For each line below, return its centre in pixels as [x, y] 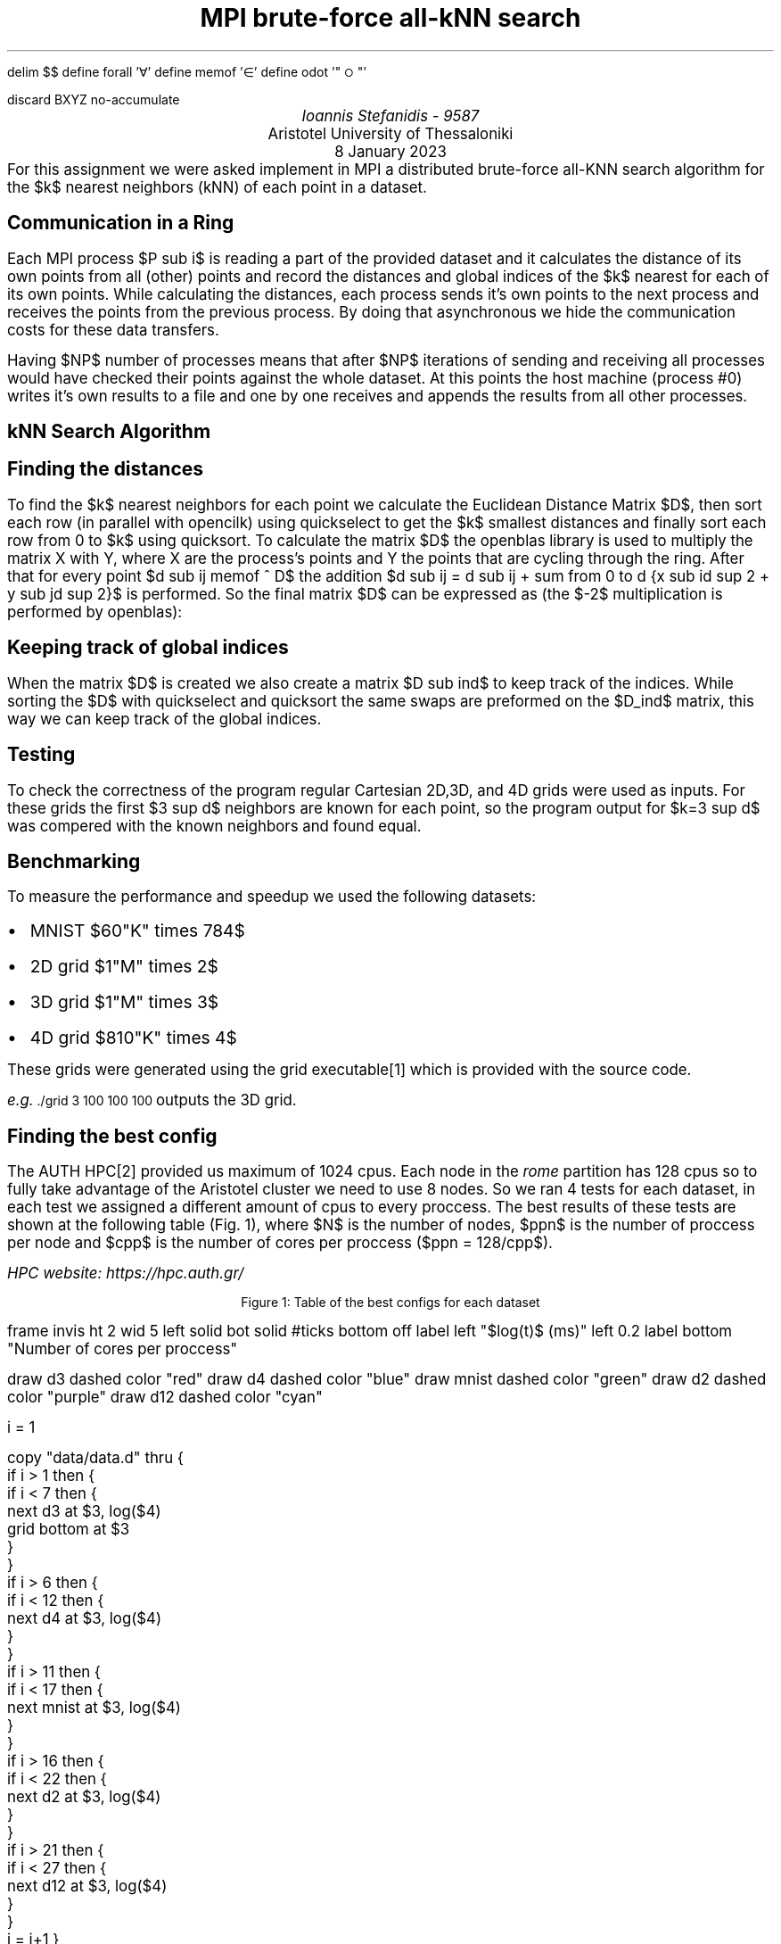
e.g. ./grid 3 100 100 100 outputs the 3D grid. [152, 1100]
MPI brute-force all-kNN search [390, 18]
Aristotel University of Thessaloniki [390, 133]
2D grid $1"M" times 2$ [124, 967]
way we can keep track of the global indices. [164, 719]
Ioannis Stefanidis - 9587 [390, 116]
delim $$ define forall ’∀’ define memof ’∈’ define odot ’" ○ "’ [187, 71]
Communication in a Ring [121, 223]
